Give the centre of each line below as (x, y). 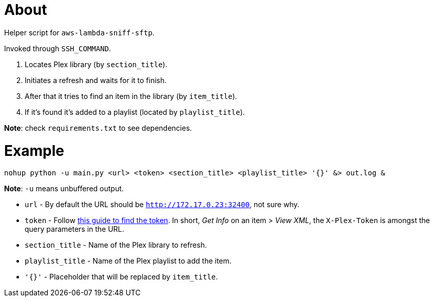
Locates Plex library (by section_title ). (96, 64)
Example (34, 150)
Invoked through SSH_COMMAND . (58, 48)
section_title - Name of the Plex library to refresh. (116, 245)
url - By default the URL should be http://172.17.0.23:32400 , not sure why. (162, 205)
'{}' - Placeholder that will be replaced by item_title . (121, 277)
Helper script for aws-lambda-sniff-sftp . (79, 32)
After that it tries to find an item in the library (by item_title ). (131, 96)
